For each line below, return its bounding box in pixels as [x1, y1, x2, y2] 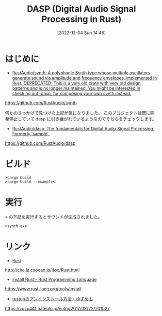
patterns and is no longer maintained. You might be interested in [12, 85, 141, 91]
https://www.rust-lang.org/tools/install [5, 285, 81, 292]
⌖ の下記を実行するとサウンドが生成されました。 [5, 214, 102, 219]
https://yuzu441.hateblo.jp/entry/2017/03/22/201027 [5, 305, 110, 311]
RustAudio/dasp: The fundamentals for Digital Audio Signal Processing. [12, 125, 155, 132]
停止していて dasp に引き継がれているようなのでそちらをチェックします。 [9, 116, 157, 122]
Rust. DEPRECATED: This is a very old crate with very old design [12, 80, 141, 86]
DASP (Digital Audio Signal [27, 3, 136, 15]
